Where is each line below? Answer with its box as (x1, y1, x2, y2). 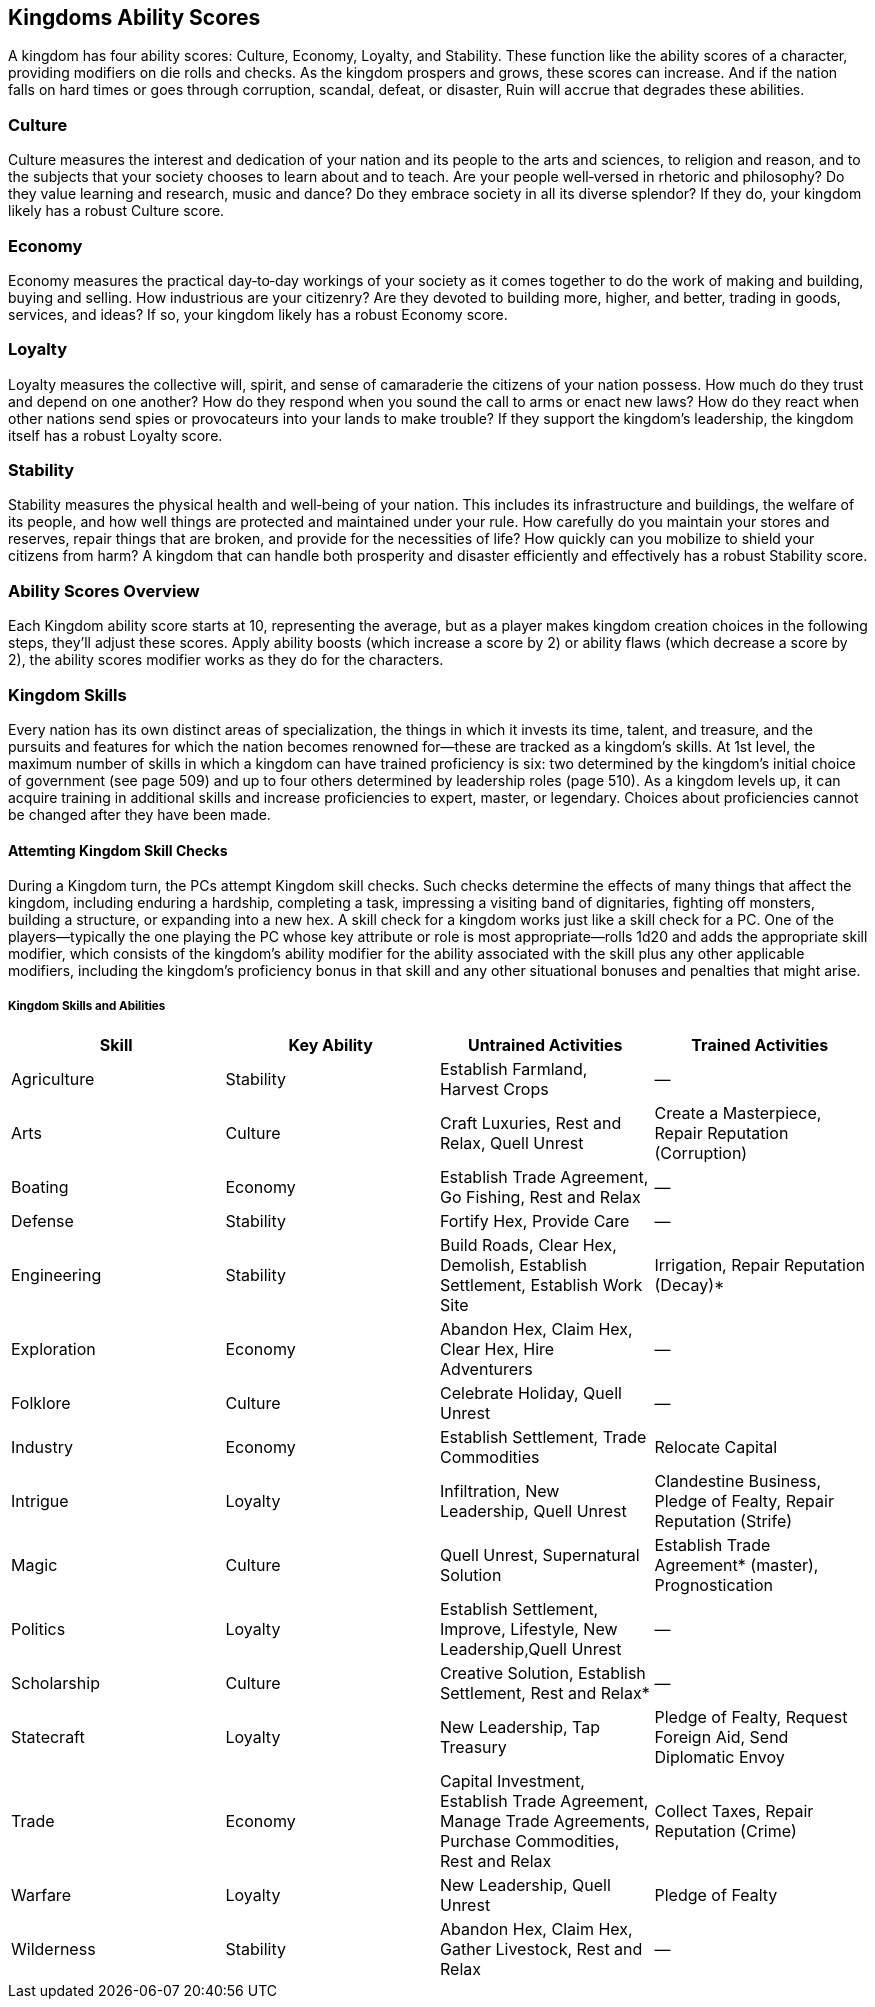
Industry (11, 1436, 73, 1457)
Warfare (11, 1884, 71, 1905)
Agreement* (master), (654, 1554, 819, 1575)
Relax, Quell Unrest (440, 1132, 584, 1153)
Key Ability (288, 1034, 373, 1055)
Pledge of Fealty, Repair (654, 1490, 834, 1511)
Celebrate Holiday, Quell (440, 1382, 622, 1403)
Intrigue (11, 1490, 69, 1511)
